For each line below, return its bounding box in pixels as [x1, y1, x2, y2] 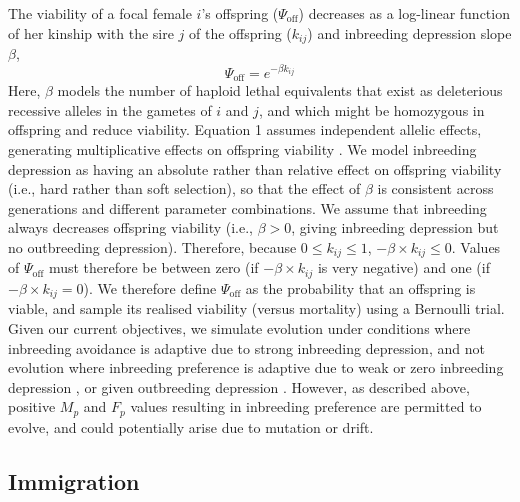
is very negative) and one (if [317, 257, 490, 278]
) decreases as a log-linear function [298, 3, 510, 23]
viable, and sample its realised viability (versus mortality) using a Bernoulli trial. [8, 298, 505, 319]
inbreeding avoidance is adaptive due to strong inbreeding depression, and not [8, 337, 485, 358]
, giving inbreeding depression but [291, 217, 499, 238]
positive [8, 396, 56, 417]
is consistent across [377, 178, 494, 199]
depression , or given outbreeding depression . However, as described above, [8, 376, 470, 397]
